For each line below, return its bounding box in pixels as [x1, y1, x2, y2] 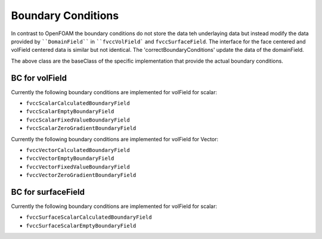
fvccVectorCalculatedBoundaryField [26, 147, 131, 153]
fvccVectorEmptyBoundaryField [26, 155, 114, 162]
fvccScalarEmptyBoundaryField [26, 108, 114, 115]
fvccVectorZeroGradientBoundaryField [26, 172, 137, 179]
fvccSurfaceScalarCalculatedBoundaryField [26, 214, 152, 221]
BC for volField [11, 73, 67, 83]
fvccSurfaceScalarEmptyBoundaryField [26, 222, 137, 229]
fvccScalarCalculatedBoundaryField [26, 100, 131, 107]
